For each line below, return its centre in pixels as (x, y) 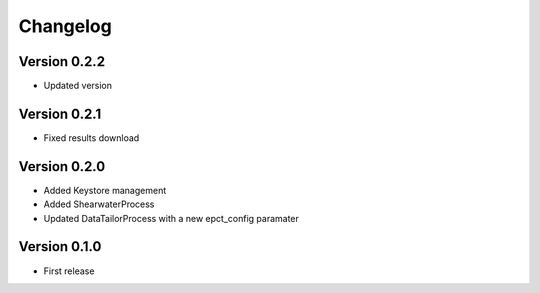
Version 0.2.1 (60, 113)
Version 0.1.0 (60, 246)
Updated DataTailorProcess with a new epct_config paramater (171, 218)
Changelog (65, 26)
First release (69, 271)
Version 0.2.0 (62, 166)
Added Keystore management (105, 190)
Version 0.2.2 (61, 61)
